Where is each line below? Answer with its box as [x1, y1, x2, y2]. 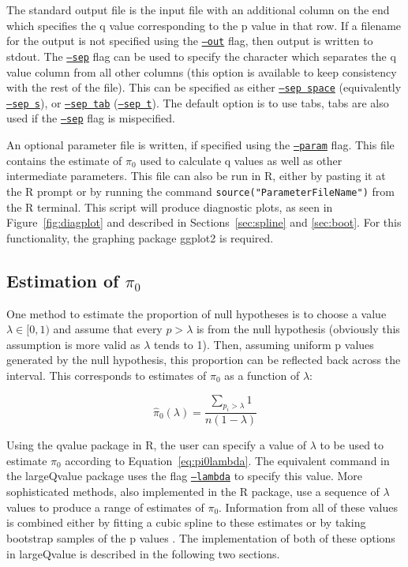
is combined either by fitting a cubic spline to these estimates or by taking [6, 514, 366, 531]
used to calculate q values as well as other [140, 152, 342, 168]
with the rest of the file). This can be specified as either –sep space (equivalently [6, 79, 402, 96]
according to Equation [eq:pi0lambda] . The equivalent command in [65, 452, 390, 468]
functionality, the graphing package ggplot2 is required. [6, 229, 274, 246]
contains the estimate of [6, 152, 122, 168]
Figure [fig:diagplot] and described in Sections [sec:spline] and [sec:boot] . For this [6, 214, 402, 231]
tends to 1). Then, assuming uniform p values [154, 336, 374, 352]
